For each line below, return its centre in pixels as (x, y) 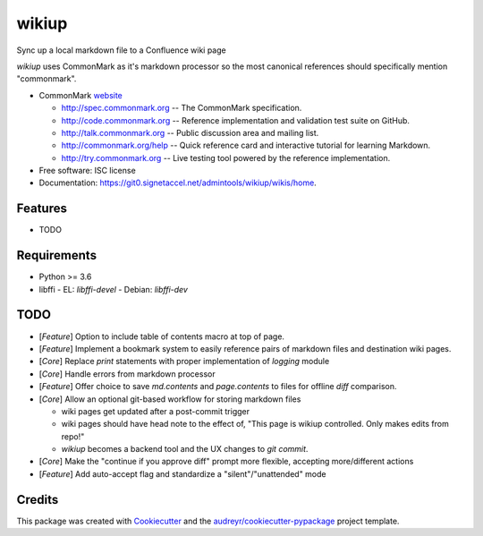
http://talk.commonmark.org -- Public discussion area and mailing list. (190, 132)
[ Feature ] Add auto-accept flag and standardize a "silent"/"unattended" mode (182, 473)
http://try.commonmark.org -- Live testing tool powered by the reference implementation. (226, 157)
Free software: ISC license (87, 171)
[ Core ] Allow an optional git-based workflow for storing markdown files (170, 399)
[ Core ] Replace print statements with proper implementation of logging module (184, 362)
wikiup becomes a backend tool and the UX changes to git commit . (185, 449)
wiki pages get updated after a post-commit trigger (156, 411)
